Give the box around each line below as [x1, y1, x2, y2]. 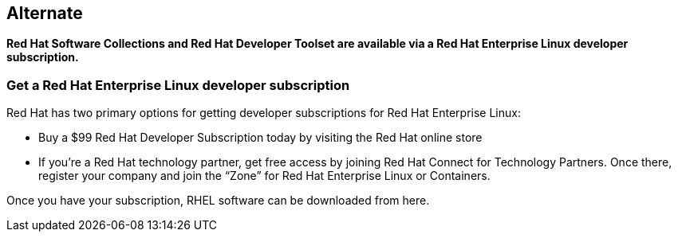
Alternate [6, 3, 83, 23]
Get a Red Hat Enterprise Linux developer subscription [6, 76, 350, 93]
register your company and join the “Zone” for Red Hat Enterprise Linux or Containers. [38, 169, 491, 183]
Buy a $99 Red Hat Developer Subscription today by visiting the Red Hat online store [38, 131, 483, 145]
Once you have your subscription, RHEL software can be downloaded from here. [6, 193, 430, 208]
